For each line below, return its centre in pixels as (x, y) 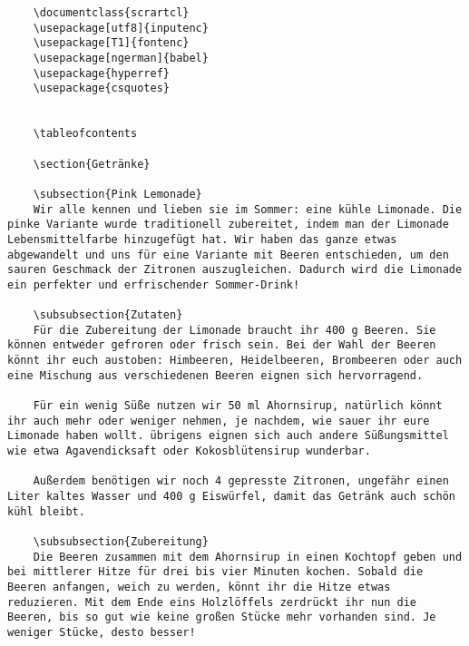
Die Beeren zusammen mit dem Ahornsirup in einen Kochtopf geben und (248, 557)
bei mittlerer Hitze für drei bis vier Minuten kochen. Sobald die (215, 572)
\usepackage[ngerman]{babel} (121, 58)
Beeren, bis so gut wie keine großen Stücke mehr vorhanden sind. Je (222, 617)
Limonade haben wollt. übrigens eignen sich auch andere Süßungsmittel (228, 436)
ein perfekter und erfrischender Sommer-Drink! (154, 284)
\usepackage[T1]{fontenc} (111, 43)
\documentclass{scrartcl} (111, 13)
